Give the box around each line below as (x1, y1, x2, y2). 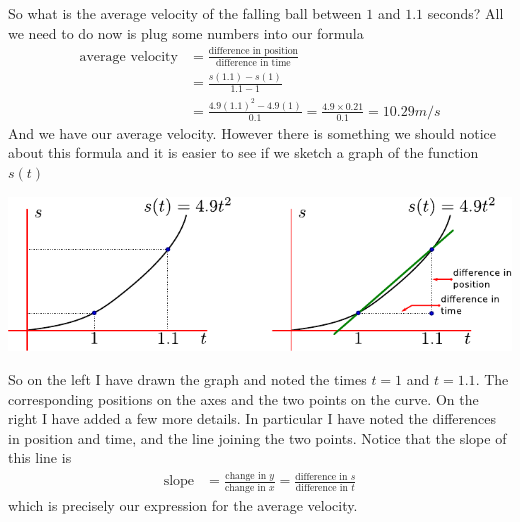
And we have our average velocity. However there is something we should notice (8, 122, 496, 143)
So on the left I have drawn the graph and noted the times (8, 368, 367, 389)
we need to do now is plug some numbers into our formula (8, 22, 364, 43)
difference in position (208, 46, 299, 57)
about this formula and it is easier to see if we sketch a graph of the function (8, 142, 479, 163)
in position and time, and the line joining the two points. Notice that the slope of (8, 427, 507, 448)
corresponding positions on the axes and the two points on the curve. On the (8, 388, 479, 409)
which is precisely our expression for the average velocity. (8, 494, 358, 515)
